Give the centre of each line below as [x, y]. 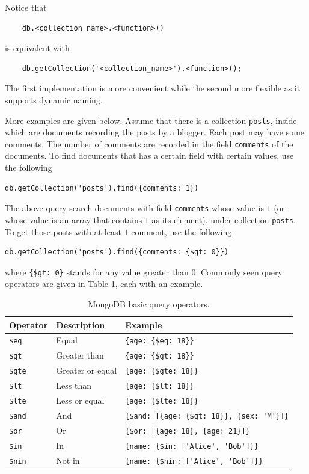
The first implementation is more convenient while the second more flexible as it [153, 88]
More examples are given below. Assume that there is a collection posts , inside [151, 120]
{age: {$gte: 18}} [162, 371]
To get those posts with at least [63, 231]
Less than [74, 385]
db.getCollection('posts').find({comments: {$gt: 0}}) [117, 252]
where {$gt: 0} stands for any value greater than [97, 272]
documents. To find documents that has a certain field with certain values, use [149, 155]
